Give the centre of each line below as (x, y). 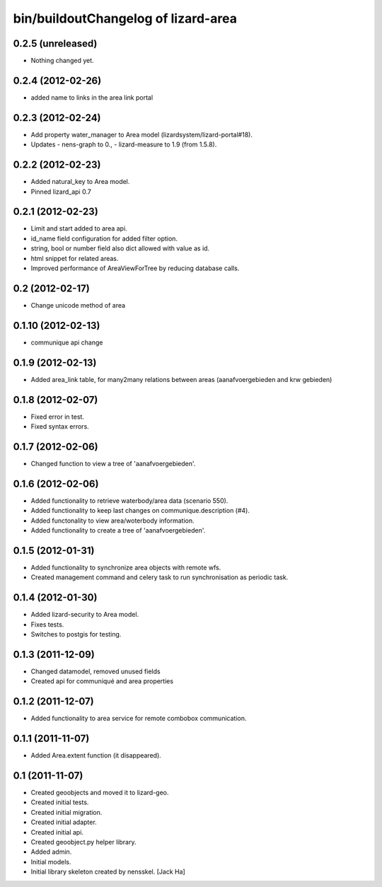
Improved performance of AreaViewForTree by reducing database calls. (135, 268)
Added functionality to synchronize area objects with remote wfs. (126, 567)
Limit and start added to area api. (79, 228)
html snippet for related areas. (75, 258)
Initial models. (51, 862)
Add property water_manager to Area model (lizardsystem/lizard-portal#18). (141, 134)
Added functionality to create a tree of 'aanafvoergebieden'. (118, 531)
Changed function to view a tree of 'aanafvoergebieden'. (113, 463)
